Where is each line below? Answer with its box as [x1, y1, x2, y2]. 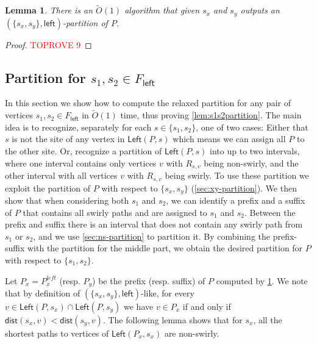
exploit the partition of [5, 181, 91, 194]
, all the [253, 314, 282, 326]
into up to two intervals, [210, 145, 300, 157]
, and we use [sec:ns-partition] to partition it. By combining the [33, 229, 270, 242]
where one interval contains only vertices [5, 156, 157, 169]
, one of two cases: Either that [196, 120, 308, 133]
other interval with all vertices [5, 169, 118, 182]
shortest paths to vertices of [5, 327, 109, 340]
